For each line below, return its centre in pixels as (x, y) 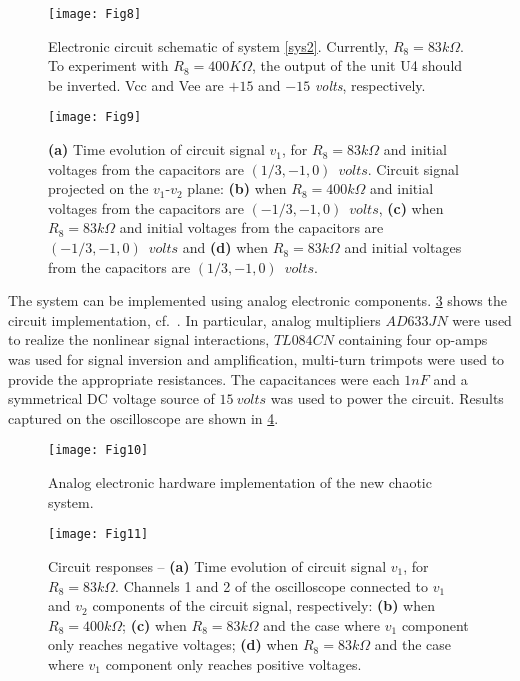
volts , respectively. (370, 84)
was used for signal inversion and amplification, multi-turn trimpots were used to (256, 359)
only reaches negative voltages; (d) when (173, 644)
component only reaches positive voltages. (233, 663)
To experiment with (108, 65)
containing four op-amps (413, 339)
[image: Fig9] (95, 117)
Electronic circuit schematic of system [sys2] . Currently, (218, 45)
